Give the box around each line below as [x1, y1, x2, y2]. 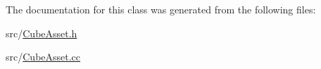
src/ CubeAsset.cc [6, 49, 81, 64]
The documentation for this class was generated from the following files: [6, 2, 316, 16]
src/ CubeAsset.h [6, 25, 77, 40]
